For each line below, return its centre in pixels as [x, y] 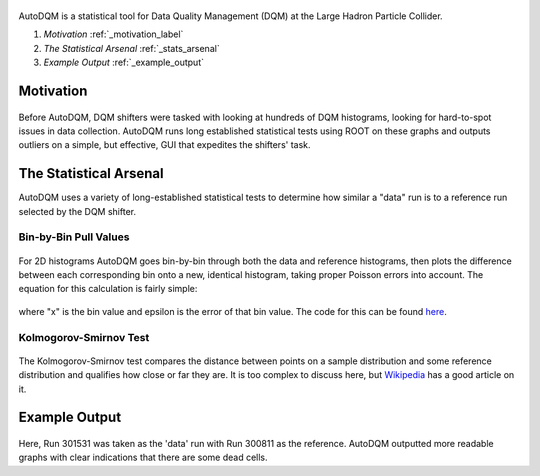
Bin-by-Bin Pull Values [74, 237]
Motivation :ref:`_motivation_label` [113, 34]
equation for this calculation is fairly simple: [108, 289]
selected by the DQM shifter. [77, 211]
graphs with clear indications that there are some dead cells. [143, 457]
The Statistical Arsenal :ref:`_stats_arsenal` [131, 48]
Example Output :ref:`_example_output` [124, 62]
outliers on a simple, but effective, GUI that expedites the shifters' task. [164, 145]
